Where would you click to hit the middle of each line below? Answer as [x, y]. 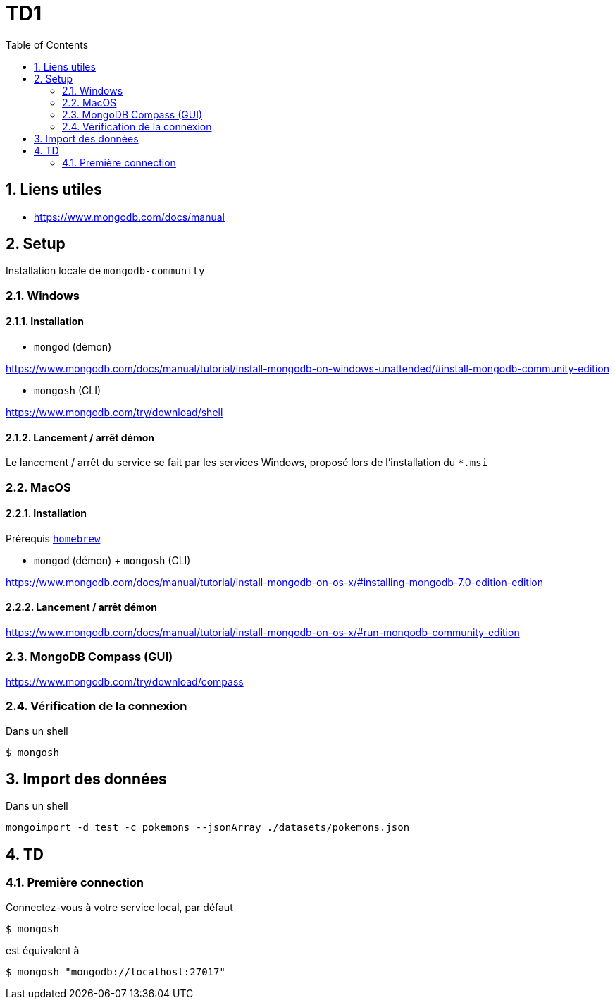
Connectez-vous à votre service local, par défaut [119, 907]
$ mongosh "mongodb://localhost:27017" [116, 971]
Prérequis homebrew [53, 538]
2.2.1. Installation [46, 513]
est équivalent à [43, 950]
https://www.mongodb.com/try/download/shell [114, 413]
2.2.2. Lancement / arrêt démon [82, 607]
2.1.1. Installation [45, 322]
